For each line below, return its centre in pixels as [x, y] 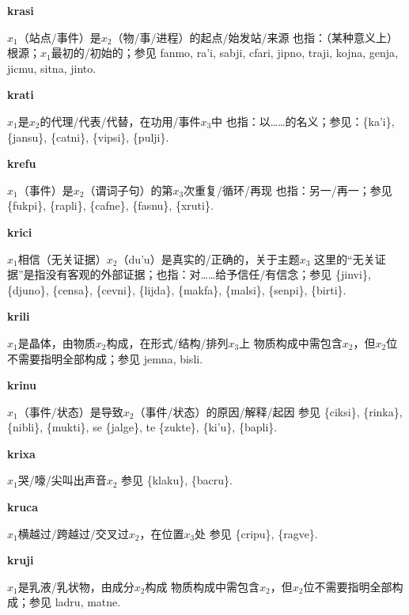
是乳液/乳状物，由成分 [76, 586]
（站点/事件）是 [59, 37]
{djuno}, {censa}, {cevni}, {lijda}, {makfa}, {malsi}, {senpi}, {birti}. [177, 289]
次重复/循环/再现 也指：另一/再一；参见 [288, 190]
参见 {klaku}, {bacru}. [177, 480]
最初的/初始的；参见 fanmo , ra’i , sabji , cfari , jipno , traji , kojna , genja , [225, 53]
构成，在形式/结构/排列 [167, 342]
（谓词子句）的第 [129, 190]
